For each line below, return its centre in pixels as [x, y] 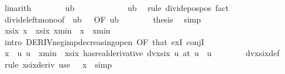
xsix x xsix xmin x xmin [57, 30]
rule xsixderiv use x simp [58, 64]
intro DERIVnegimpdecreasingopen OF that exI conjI [104, 41]
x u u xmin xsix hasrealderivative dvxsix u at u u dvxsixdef [142, 53]
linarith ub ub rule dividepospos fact [116, 8]
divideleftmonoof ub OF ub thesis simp [103, 19]
